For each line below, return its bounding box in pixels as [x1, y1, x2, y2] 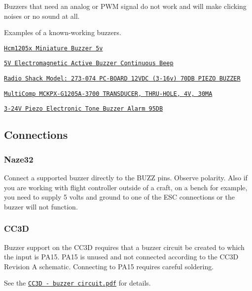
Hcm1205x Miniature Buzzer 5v [4, 44, 103, 52]
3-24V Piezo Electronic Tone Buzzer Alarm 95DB [4, 105, 163, 113]
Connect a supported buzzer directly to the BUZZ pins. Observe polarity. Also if [4, 172, 248, 183]
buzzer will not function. [4, 201, 78, 211]
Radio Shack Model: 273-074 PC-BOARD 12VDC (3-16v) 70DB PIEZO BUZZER [4, 75, 241, 83]
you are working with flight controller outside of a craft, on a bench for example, [4, 182, 248, 192]
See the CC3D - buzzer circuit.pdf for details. [4, 278, 151, 288]
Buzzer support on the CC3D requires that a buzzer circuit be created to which [4, 242, 245, 252]
